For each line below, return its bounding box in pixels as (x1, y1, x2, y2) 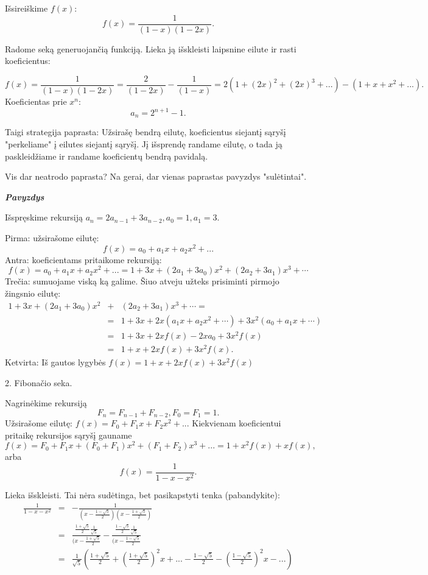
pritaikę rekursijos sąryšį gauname (5, 428, 132, 441)
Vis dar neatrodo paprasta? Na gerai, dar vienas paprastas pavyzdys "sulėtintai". (5, 170, 307, 183)
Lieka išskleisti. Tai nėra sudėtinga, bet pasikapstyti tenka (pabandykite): (5, 489, 280, 501)
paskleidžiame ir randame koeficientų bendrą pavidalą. (5, 149, 208, 162)
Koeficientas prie (5, 94, 67, 107)
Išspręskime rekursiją (5, 211, 83, 224)
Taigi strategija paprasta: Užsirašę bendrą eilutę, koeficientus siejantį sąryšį (5, 125, 286, 138)
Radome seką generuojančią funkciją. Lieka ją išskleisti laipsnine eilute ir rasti (5, 42, 296, 55)
